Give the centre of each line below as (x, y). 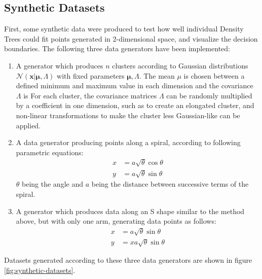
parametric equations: (50, 152)
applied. (28, 125)
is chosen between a (214, 75)
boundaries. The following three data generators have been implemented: (117, 48)
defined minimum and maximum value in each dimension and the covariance (135, 85)
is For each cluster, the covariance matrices (90, 95)
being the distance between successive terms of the (170, 184)
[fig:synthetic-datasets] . (40, 270)
